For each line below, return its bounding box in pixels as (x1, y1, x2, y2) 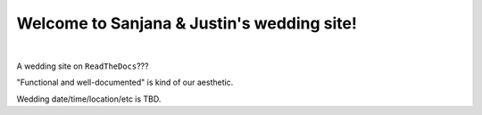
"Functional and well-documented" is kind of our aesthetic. (16, 77, 234, 88)
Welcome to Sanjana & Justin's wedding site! (16, 13, 357, 33)
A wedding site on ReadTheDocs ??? (16, 61, 149, 71)
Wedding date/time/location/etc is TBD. (16, 94, 162, 104)
